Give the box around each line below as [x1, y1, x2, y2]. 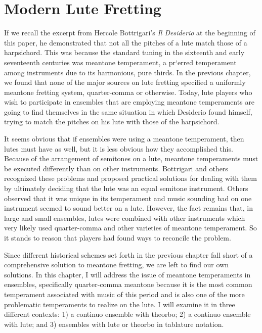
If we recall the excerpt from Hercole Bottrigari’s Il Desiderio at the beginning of [4, 27, 255, 38]
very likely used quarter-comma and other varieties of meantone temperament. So [4, 222, 257, 233]
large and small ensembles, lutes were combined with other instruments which [4, 212, 245, 223]
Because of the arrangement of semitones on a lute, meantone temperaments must [4, 153, 258, 164]
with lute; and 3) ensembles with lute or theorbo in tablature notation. [4, 318, 224, 329]
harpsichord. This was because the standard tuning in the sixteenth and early [4, 47, 245, 58]
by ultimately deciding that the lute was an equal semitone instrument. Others [4, 183, 248, 194]
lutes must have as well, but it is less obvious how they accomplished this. [4, 143, 233, 154]
